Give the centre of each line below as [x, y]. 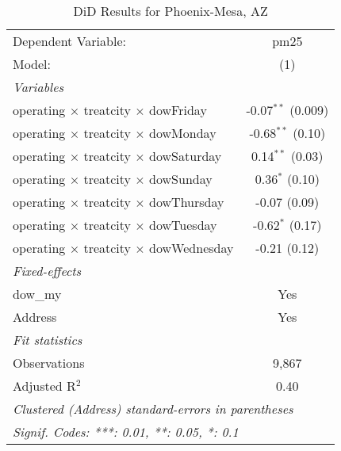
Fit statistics [48, 340]
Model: [32, 64]
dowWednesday [192, 248]
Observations [49, 363]
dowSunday [181, 179]
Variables [38, 87]
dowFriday [178, 110]
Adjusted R [44, 386]
